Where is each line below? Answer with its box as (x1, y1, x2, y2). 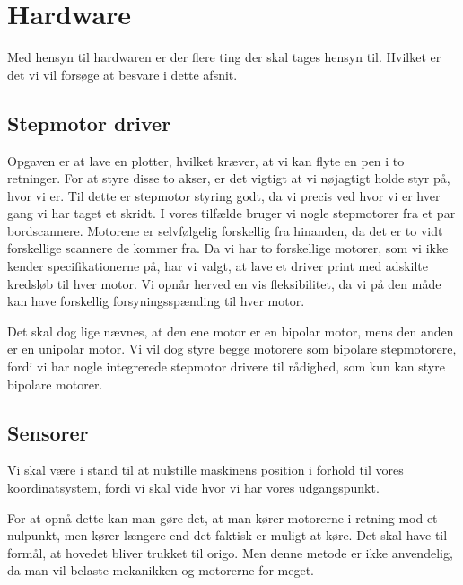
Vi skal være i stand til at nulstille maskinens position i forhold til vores (7, 460, 404, 479)
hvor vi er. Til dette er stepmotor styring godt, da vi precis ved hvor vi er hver (7, 186, 441, 205)
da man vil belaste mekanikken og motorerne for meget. (7, 561, 315, 580)
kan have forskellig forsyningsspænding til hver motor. (7, 292, 305, 310)
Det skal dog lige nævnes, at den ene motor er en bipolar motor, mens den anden (7, 321, 454, 340)
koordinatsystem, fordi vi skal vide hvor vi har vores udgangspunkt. (7, 478, 380, 497)
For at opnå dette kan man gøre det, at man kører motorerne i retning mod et (7, 508, 438, 527)
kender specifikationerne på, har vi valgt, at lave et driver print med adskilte (7, 257, 429, 275)
